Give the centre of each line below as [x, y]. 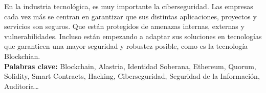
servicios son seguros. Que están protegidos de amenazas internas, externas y [124, 26]
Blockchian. [22, 56]
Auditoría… [21, 86]
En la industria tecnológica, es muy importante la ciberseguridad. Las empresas [129, 6]
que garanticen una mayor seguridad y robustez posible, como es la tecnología [126, 46]
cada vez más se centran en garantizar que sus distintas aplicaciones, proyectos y [130, 16]
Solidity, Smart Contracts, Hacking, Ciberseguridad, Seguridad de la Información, [132, 76]
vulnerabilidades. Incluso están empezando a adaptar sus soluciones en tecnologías [133, 36]
